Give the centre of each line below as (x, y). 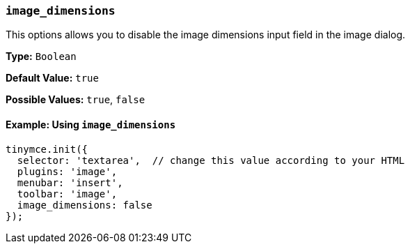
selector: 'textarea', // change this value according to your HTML (211, 160)
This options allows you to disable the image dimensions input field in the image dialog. (206, 35)
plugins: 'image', (67, 171)
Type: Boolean (41, 56)
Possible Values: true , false (76, 100)
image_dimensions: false (85, 205)
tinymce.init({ (47, 149)
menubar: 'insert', (70, 182)
